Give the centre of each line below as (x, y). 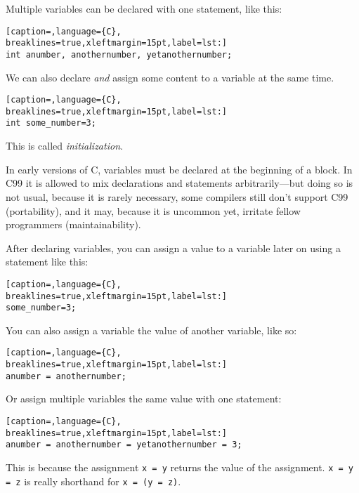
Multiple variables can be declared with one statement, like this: (144, 8)
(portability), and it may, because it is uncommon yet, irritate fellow (153, 210)
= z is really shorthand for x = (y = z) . (93, 481)
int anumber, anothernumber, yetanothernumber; (119, 54)
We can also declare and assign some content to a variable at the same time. (170, 77)
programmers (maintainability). (73, 224)
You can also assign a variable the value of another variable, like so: (151, 330)
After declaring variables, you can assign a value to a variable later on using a (173, 248)
